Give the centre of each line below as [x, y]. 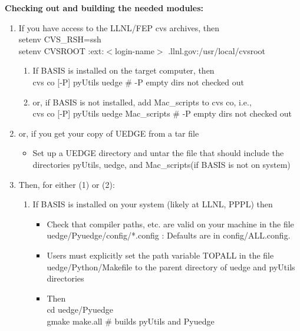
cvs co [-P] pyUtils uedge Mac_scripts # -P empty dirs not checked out [162, 113]
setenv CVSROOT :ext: [61, 50]
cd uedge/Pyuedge [80, 310]
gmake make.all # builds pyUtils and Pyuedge [131, 321]
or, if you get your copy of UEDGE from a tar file [109, 133]
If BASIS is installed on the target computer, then [123, 70]
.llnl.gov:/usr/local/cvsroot [217, 50]
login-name [135, 50]
